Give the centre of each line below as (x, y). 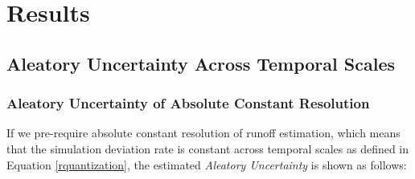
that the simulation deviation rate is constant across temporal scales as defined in (208, 148)
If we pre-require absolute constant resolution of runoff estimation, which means (203, 133)
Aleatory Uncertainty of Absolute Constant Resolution (188, 103)
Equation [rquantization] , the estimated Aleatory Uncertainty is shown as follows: (207, 164)
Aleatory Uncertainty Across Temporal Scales (201, 63)
